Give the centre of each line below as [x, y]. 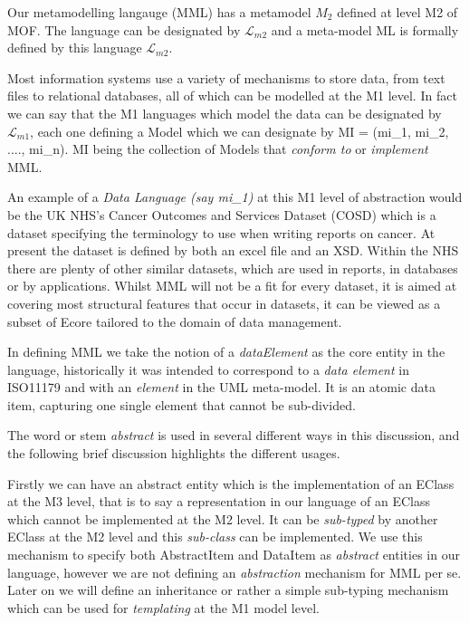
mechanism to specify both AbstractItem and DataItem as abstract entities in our [234, 555]
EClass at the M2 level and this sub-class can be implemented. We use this [215, 537]
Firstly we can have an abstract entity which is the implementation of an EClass [231, 483]
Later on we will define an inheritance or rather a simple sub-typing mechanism [228, 590]
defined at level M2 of [397, 12]
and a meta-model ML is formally [365, 29]
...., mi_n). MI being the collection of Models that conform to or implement [218, 149]
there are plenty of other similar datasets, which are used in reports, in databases [233, 268]
